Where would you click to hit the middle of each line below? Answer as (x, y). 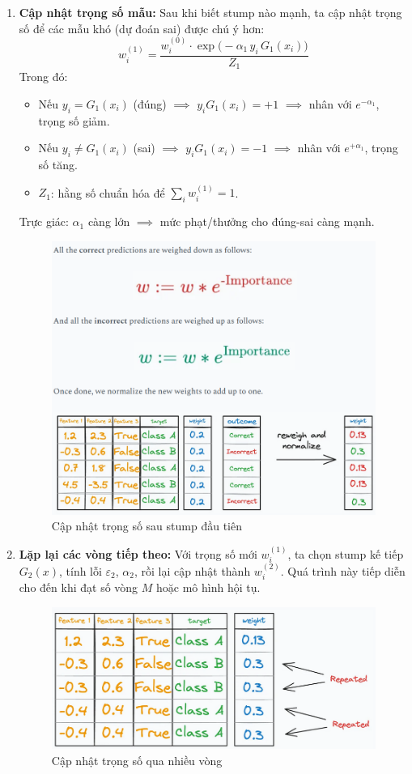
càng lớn (109, 221)
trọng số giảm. (74, 120)
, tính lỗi (80, 570)
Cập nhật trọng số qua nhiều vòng (137, 760)
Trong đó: (43, 77)
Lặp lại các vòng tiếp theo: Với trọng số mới (138, 553)
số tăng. (58, 165)
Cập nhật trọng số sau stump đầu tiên (147, 526)
